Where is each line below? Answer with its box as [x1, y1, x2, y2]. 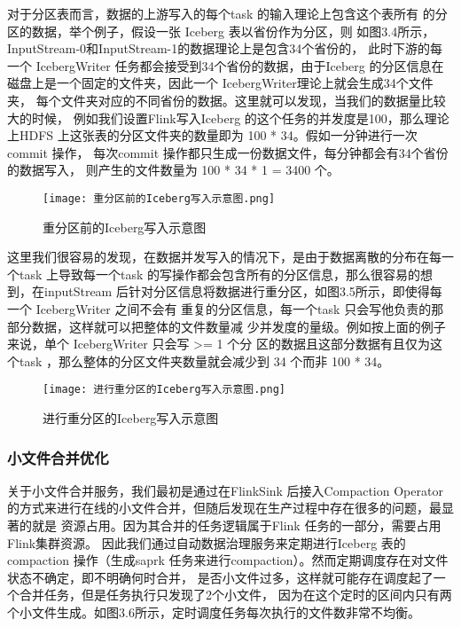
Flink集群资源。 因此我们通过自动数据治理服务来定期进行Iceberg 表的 [7, 533, 406, 552]
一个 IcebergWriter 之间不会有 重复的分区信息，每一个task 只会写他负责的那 [7, 299, 444, 317]
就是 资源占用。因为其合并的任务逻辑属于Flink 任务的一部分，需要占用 [31, 516, 441, 534]
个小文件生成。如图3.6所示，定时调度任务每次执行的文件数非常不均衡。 [7, 602, 420, 621]
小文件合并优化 [7, 446, 109, 468]
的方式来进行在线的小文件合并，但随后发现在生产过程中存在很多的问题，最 [7, 498, 441, 517]
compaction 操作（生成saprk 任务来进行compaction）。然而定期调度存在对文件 [7, 551, 449, 569]
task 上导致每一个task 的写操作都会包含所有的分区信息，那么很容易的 [19, 264, 421, 283]
